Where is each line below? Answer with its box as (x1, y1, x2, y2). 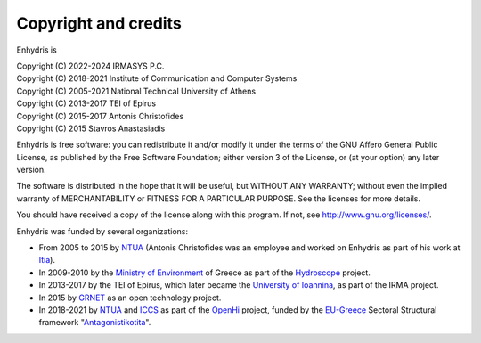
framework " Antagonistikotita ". (38, 317, 151, 328)
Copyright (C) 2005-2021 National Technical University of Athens (16, 86, 257, 96)
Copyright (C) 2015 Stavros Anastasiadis (16, 123, 166, 134)
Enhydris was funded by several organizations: (16, 225, 189, 236)
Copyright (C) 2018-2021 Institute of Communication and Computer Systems (16, 73, 298, 84)
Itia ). (38, 255, 55, 265)
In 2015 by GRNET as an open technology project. (38, 292, 222, 303)
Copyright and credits (16, 13, 182, 33)
